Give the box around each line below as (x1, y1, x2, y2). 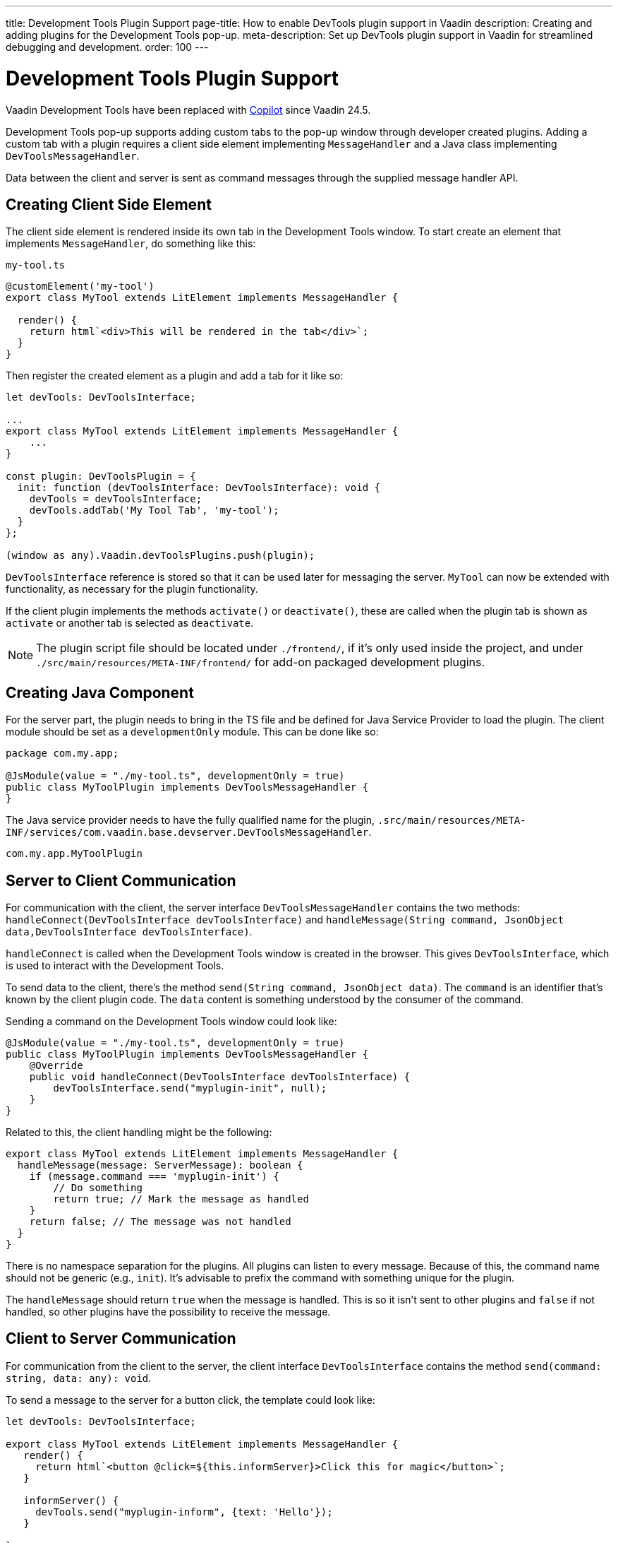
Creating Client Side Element (6, 195, 212, 213)
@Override (29, 1060, 83, 1072)
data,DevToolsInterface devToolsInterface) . (6, 926, 253, 938)
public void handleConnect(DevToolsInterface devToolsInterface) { (29, 1071, 411, 1083)
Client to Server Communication (6, 1330, 236, 1348)
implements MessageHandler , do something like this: (6, 237, 256, 250)
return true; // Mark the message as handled (53, 1193, 309, 1205)
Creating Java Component (6, 683, 194, 702)
